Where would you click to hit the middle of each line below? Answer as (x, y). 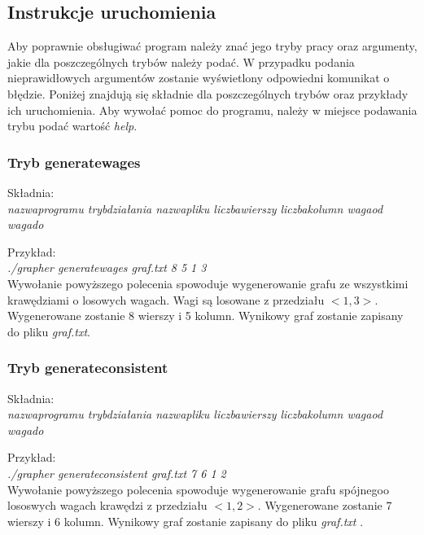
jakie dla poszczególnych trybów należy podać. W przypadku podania (181, 61)
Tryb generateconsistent (88, 368)
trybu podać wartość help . (72, 126)
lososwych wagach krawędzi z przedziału (107, 505)
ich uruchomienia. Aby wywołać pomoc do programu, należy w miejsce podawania (212, 110)
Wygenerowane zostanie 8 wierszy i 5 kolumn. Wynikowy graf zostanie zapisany (205, 316)
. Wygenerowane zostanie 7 (325, 505)
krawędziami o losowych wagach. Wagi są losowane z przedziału (166, 299)
